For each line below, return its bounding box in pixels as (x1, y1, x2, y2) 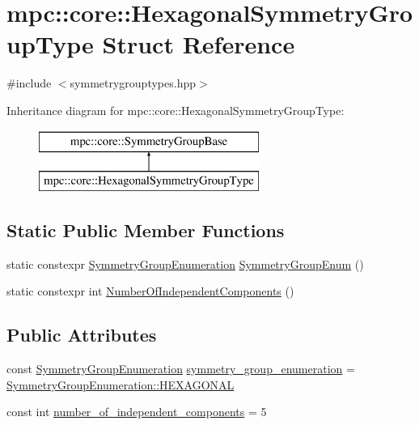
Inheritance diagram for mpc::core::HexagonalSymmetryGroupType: (6, 101, 345, 118)
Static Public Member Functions (6, 218, 285, 243)
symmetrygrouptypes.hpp (70, 74, 196, 91)
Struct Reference (102, 28, 295, 61)
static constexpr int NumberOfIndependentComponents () (6, 283, 294, 300)
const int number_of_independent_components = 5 (6, 403, 267, 420)
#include (6, 74, 52, 91)
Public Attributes (6, 322, 157, 347)
